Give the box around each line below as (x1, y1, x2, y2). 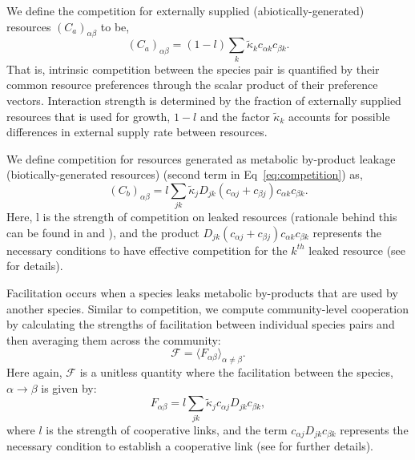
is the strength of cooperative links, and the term (46, 421, 288, 438)
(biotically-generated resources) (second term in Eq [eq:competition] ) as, (6, 166, 363, 183)
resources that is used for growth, (6, 107, 171, 124)
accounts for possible (288, 107, 390, 124)
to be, (100, 18, 130, 34)
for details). (6, 257, 63, 274)
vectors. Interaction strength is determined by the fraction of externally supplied (6, 91, 401, 108)
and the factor (199, 107, 270, 124)
